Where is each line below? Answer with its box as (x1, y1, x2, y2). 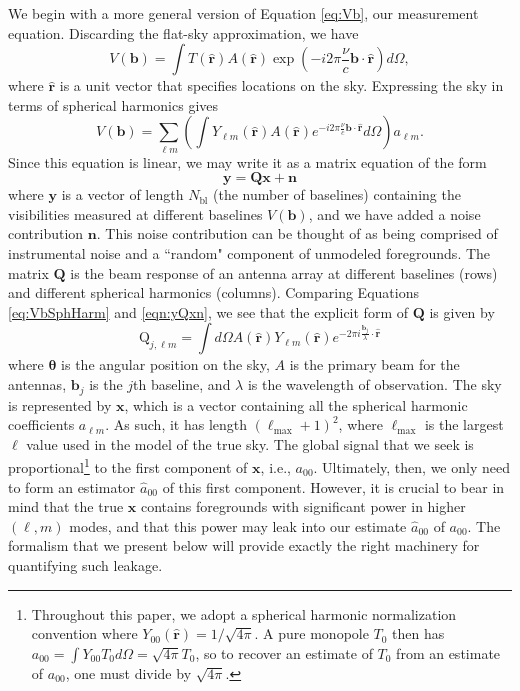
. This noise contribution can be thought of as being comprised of (96, 223, 498, 244)
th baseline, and (133, 374, 231, 395)
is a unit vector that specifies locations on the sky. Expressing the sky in (59, 75, 504, 96)
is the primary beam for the (289, 354, 460, 375)
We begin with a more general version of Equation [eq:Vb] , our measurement (8, 3, 479, 23)
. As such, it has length (105, 414, 248, 435)
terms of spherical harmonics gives (8, 94, 219, 115)
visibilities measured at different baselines (8, 203, 263, 224)
